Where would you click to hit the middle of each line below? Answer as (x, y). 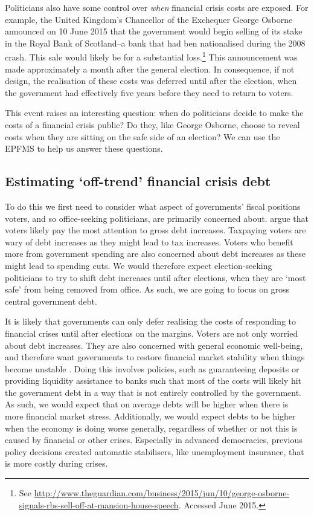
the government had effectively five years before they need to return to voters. (149, 92)
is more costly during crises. (56, 463)
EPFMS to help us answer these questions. (84, 148)
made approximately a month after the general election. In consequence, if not (150, 69)
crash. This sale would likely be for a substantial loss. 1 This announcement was (151, 56)
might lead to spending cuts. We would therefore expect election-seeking (139, 265)
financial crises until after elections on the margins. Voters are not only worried (152, 333)
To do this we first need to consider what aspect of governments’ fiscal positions (153, 206)
